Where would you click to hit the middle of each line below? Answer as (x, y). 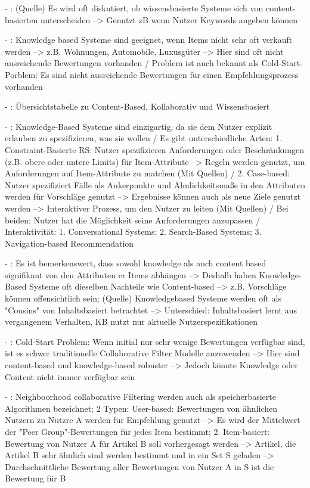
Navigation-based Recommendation (69, 243)
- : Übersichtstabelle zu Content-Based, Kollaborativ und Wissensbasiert (137, 106)
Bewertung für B (35, 478)
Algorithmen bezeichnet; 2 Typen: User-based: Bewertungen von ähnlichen (141, 408)
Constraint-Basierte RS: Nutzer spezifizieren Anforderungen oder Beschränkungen (155, 149)
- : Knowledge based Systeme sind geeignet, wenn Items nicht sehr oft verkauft (149, 40)
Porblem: (21, 74)
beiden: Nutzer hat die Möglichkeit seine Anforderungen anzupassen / (133, 220)
